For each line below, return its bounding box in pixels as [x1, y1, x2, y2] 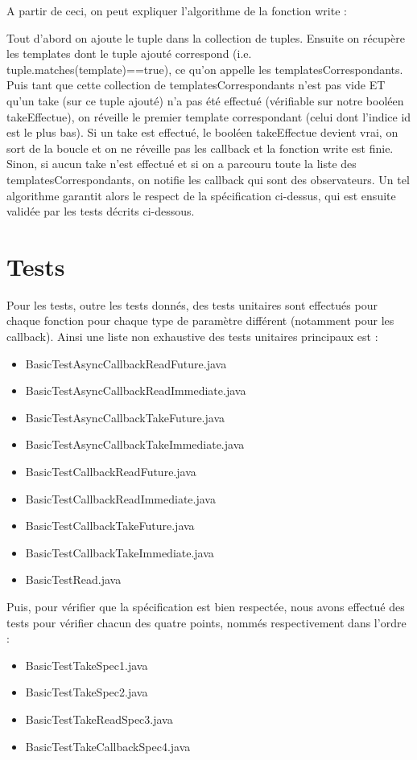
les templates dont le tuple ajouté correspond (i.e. [6, 45, 252, 62]
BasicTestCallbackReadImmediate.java [25, 490, 216, 507]
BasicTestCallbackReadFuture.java [25, 463, 196, 479]
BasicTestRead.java [25, 571, 122, 588]
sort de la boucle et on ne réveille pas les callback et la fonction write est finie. [6, 139, 394, 156]
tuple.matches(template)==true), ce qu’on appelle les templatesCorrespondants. [6, 60, 403, 77]
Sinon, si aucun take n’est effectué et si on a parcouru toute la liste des [6, 155, 357, 172]
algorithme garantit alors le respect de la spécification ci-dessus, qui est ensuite [6, 187, 396, 203]
